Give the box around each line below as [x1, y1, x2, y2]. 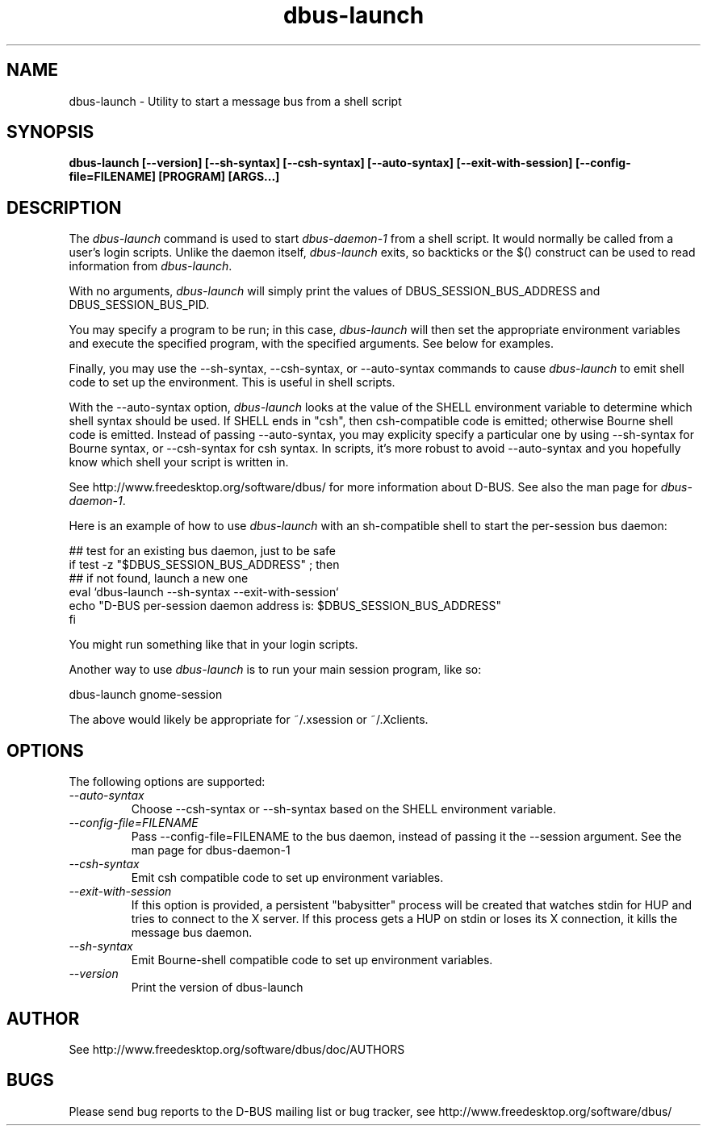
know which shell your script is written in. [69, 455, 289, 470]
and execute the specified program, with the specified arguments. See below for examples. [69, 336, 554, 351]
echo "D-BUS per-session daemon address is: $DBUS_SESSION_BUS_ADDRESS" [69, 599, 502, 613]
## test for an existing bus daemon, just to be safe [69, 544, 336, 558]
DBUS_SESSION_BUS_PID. [69, 298, 210, 312]
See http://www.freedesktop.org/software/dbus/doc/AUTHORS [69, 1042, 405, 1056]
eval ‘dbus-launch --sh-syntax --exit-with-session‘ [69, 585, 339, 599]
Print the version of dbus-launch [131, 980, 303, 995]
